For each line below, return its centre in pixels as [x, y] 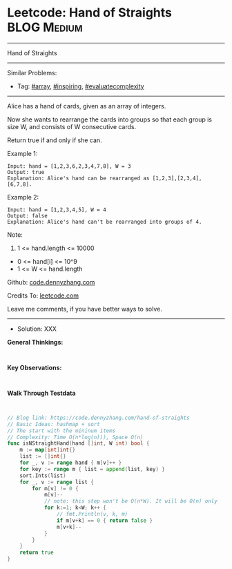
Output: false [28, 215]
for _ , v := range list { [57, 482]
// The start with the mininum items [61, 431]
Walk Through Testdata [41, 393]
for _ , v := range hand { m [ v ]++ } [71, 463]
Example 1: [22, 153]
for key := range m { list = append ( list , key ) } [93, 469]
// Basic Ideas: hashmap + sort [54, 424]
